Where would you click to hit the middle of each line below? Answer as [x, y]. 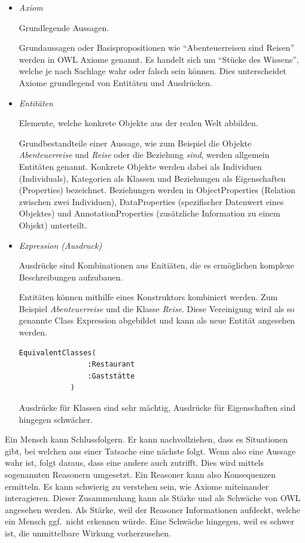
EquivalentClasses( [57, 353]
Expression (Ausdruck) [60, 245]
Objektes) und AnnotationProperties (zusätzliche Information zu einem [150, 213]
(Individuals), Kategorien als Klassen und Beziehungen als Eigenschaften [152, 178]
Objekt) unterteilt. [53, 225]
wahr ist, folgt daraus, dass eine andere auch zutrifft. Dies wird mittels [134, 463]
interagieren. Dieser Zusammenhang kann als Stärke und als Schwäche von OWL [153, 498]
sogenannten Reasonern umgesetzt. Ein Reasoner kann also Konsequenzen [140, 474]
